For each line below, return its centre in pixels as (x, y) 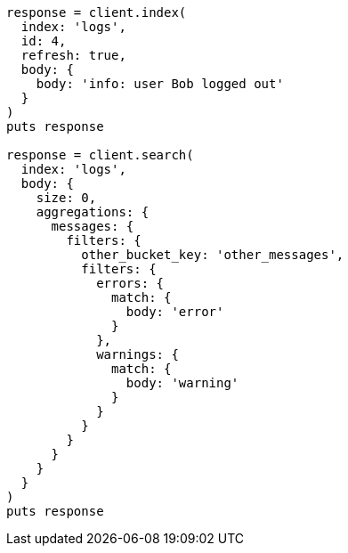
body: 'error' (175, 312)
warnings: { (138, 354)
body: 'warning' (182, 383)
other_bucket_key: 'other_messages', (213, 255)
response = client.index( (97, 12)
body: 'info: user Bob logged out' (160, 84)
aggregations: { (93, 212)
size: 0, (66, 198)
